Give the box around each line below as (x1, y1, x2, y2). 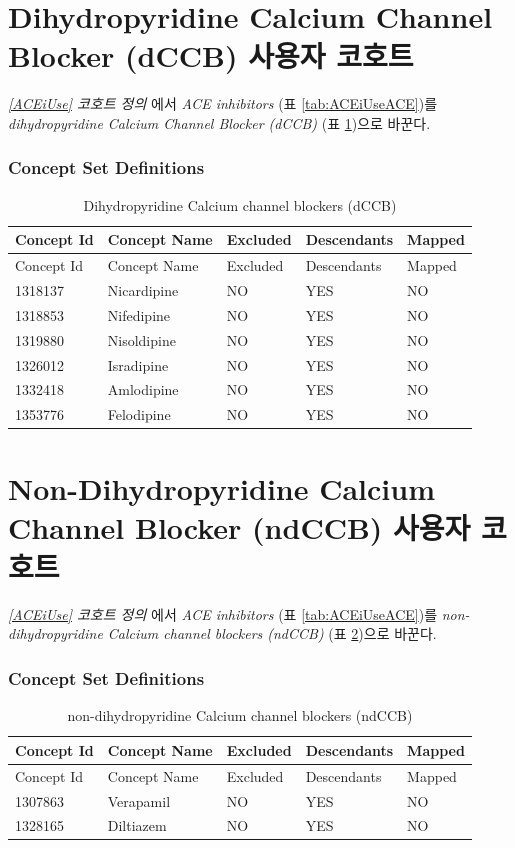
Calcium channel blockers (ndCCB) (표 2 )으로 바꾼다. (107, 623, 437, 644)
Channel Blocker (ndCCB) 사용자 (8, 506, 471, 547)
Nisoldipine (107, 329, 176, 350)
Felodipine (107, 404, 171, 425)
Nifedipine (107, 304, 171, 325)
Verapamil (107, 790, 171, 811)
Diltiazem (107, 815, 167, 836)
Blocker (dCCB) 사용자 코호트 (8, 35, 414, 76)
